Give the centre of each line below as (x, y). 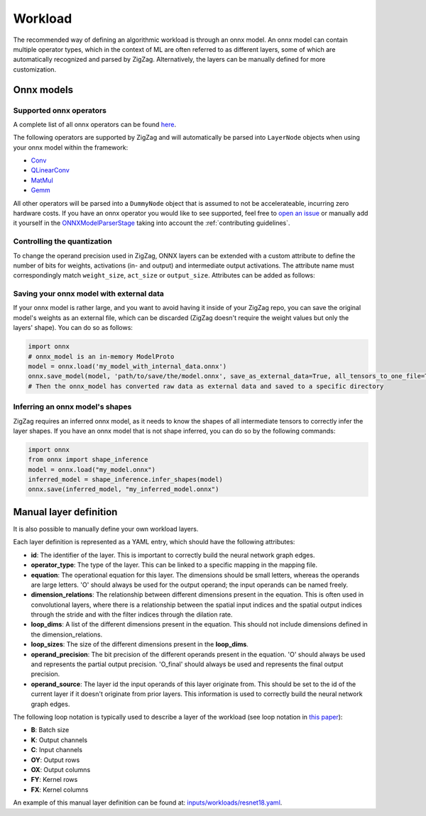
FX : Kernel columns (60, 789)
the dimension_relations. (67, 634)
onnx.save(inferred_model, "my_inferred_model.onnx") (124, 489)
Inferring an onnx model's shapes (72, 407)
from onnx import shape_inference (88, 460)
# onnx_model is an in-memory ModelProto (101, 356)
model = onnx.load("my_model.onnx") (92, 469)
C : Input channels (57, 750)
